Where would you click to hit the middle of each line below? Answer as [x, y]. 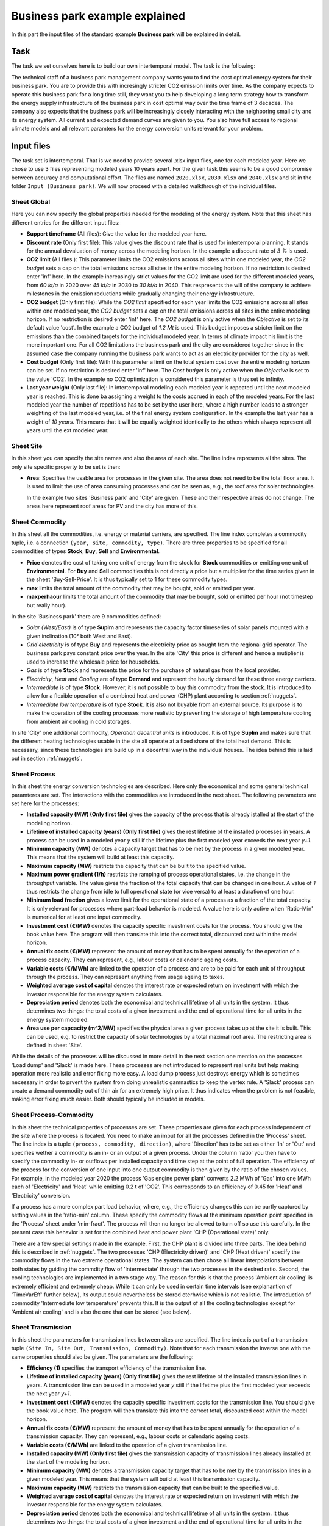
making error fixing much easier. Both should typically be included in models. [108, 1099]
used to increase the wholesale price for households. [93, 662]
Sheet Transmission [41, 1328]
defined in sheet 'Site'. [55, 1045]
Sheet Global [31, 202]
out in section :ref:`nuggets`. [47, 758]
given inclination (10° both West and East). [80, 636]
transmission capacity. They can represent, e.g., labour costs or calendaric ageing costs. [138, 1436]
